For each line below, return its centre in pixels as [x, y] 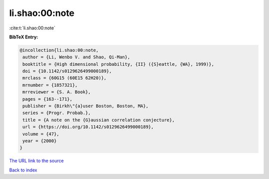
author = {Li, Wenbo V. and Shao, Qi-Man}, [76, 57]
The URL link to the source [37, 161]
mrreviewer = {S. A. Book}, [57, 92]
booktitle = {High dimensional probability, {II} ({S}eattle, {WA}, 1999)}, [118, 64]
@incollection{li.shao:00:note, [59, 50]
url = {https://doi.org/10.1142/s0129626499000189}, [88, 127]
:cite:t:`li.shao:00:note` [32, 28]
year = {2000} [40, 141]
